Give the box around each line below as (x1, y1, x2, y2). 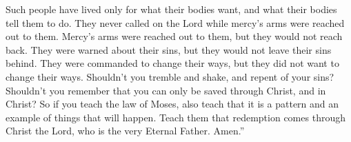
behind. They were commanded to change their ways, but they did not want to (6, 56, 339, 70)
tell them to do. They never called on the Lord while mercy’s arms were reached (6, 15, 345, 30)
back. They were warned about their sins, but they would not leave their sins (6, 42, 332, 57)
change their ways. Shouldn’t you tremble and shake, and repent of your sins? (6, 69, 334, 83)
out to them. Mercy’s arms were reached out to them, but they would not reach (6, 29, 343, 43)
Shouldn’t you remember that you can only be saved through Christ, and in (6, 83, 326, 97)
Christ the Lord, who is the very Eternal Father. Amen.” (6, 123, 245, 138)
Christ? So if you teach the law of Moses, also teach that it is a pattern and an (6, 97, 339, 111)
